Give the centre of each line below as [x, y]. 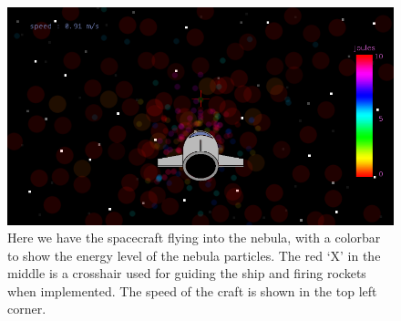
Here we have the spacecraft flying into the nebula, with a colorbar [194, 238]
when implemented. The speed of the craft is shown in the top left [192, 290]
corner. [27, 309]
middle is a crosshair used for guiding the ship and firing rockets [187, 273]
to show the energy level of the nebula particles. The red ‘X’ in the [194, 255]
